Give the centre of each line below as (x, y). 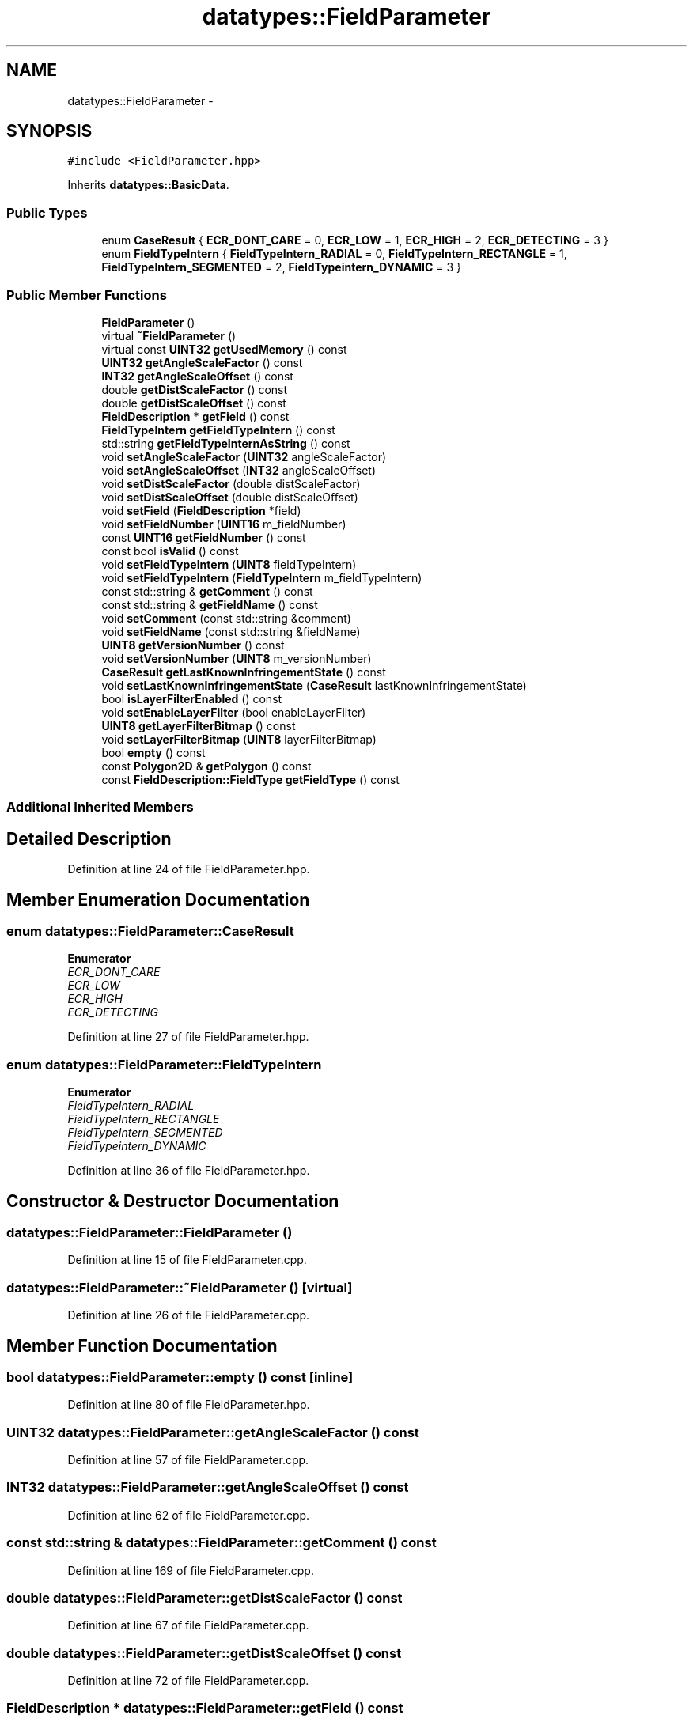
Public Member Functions (87, 295)
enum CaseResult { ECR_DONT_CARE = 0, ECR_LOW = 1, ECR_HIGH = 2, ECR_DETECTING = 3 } (355, 240)
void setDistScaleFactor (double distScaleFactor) (231, 483)
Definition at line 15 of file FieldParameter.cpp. (187, 1260)
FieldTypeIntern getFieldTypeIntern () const (218, 430)
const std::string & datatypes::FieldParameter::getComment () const (222, 1543)
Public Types (47, 212)
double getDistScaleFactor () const (195, 389)
